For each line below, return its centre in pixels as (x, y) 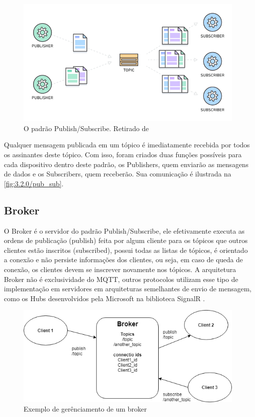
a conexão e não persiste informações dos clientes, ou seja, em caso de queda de (124, 260)
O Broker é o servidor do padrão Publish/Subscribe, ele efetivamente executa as (124, 230)
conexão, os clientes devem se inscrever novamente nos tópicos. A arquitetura (120, 269)
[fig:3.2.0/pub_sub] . (34, 183)
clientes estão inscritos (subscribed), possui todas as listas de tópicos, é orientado (126, 250)
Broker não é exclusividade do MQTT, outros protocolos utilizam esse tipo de (121, 279)
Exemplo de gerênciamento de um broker (85, 409)
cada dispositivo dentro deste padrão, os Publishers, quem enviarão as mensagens (126, 164)
